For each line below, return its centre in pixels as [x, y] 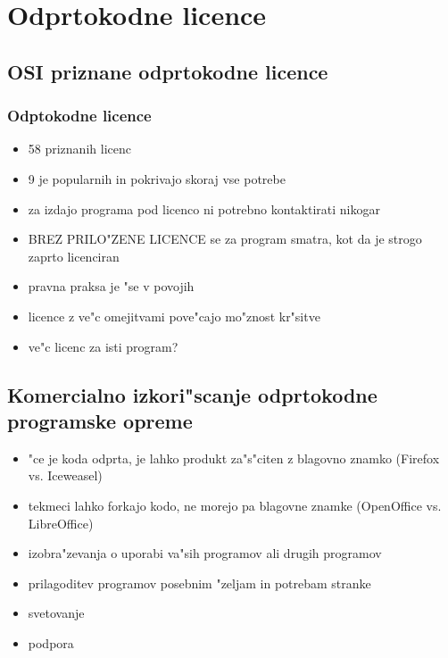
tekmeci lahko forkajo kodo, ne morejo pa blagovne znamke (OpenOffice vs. [235, 505]
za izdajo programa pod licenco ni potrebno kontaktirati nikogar [204, 208]
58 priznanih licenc [79, 149]
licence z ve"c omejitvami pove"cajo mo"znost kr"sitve [174, 316]
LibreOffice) [61, 523]
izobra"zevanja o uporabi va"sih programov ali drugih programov [205, 553]
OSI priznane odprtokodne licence [168, 71]
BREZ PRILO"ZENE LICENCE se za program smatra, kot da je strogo [225, 239]
